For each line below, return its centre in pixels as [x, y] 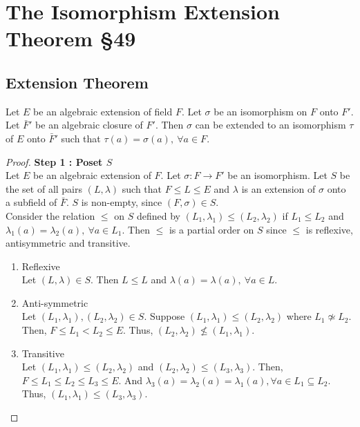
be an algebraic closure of [89, 125]
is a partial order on [211, 229]
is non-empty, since [122, 202]
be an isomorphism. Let [277, 175]
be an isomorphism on [260, 111]
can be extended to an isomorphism [271, 125]
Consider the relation [50, 215]
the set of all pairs [44, 188]
